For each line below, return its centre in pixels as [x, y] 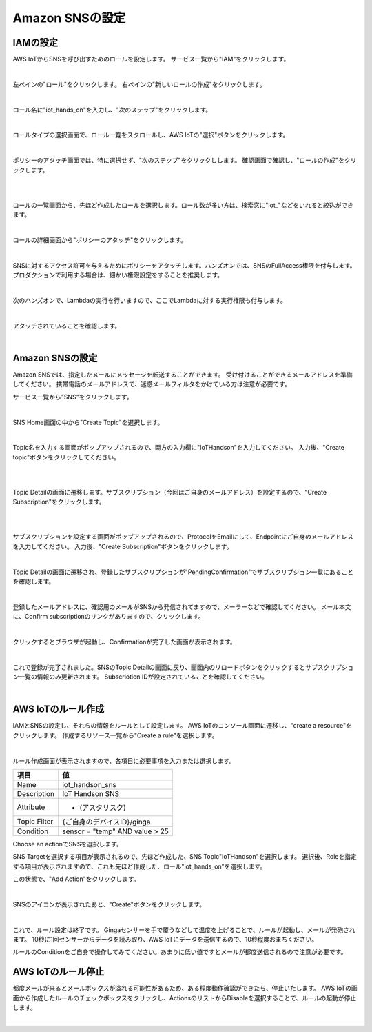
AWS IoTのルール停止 [59, 972]
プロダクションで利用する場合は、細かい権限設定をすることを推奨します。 [118, 275]
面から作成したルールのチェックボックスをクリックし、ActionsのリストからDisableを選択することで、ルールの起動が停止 [185, 998]
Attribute [31, 807]
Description [36, 793]
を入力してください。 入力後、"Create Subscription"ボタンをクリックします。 [123, 546]
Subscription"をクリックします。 [59, 502]
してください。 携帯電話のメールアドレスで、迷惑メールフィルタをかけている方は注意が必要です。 [152, 384]
